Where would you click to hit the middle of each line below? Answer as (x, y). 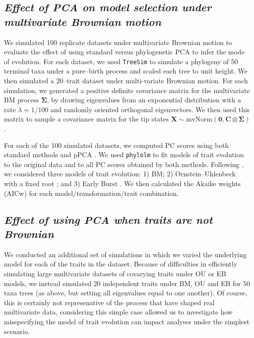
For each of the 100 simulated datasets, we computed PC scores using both (116, 145)
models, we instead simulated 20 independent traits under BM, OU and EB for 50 (127, 283)
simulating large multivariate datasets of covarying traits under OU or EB (115, 273)
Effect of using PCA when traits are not (108, 219)
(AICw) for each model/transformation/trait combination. (91, 193)
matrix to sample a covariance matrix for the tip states (86, 119)
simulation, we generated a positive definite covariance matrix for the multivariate (127, 90)
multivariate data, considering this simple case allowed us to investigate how (118, 312)
